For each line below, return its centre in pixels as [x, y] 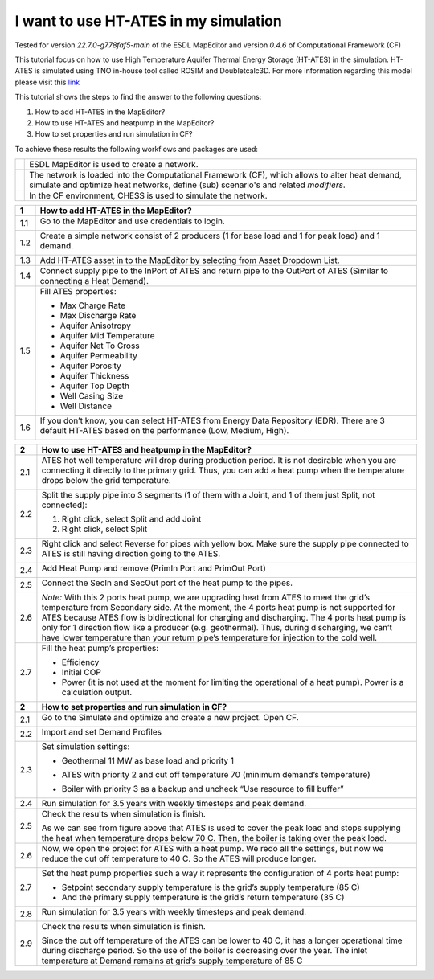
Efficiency [80, 662]
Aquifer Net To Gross [100, 346]
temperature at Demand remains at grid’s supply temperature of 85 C [172, 961]
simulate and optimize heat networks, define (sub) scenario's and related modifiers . [187, 185]
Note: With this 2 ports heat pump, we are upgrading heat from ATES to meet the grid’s [205, 597]
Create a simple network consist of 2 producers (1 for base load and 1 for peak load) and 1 [210, 236]
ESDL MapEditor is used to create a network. [114, 165]
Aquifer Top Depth [95, 386]
